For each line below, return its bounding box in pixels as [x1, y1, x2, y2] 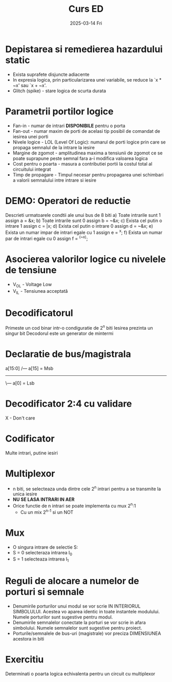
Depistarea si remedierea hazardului [5, 43, 163, 55]
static [5, 54, 30, 66]
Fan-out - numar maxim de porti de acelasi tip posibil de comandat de [12, 128, 160, 134]
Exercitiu [5, 654, 44, 666]
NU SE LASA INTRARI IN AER [12, 496, 75, 503]
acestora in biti [12, 636, 45, 642]
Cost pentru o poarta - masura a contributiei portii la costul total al [12, 161, 153, 167]
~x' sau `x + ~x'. [12, 82, 47, 88]
